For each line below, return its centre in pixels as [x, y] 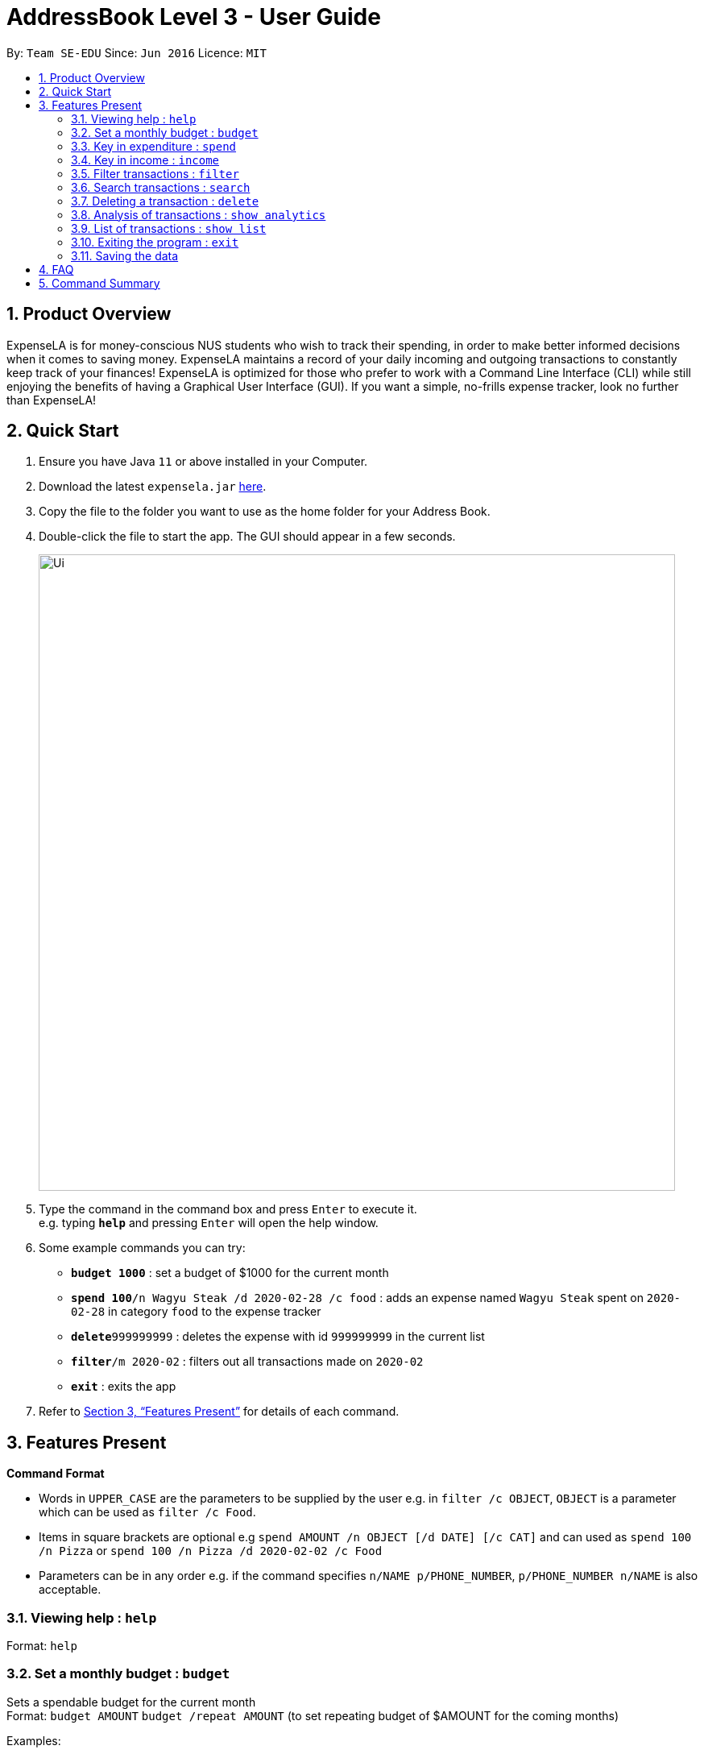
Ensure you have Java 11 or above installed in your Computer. [203, 462]
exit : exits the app [124, 1387]
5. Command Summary [99, 283]
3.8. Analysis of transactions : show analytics [199, 214]
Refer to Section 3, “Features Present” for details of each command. [219, 1412]
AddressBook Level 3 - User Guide [194, 17]
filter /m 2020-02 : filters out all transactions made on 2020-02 [247, 1362]
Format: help [42, 1646]
